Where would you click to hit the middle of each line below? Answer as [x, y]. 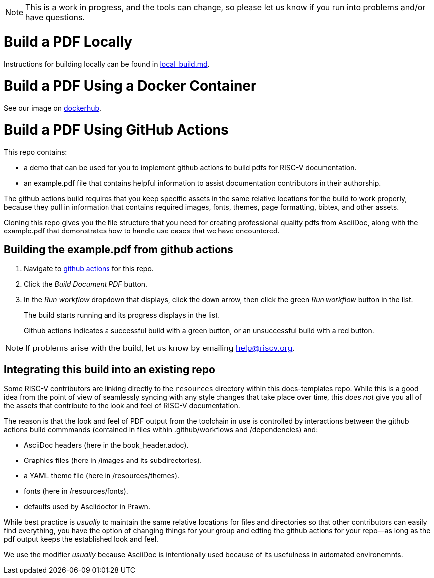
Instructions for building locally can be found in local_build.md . [107, 64]
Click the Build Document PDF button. [86, 284]
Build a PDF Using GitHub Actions [116, 130]
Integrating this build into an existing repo [109, 369]
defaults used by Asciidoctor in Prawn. [87, 507]
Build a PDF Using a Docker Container [130, 86]
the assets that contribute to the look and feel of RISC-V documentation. [122, 406]
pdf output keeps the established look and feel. [81, 539]
